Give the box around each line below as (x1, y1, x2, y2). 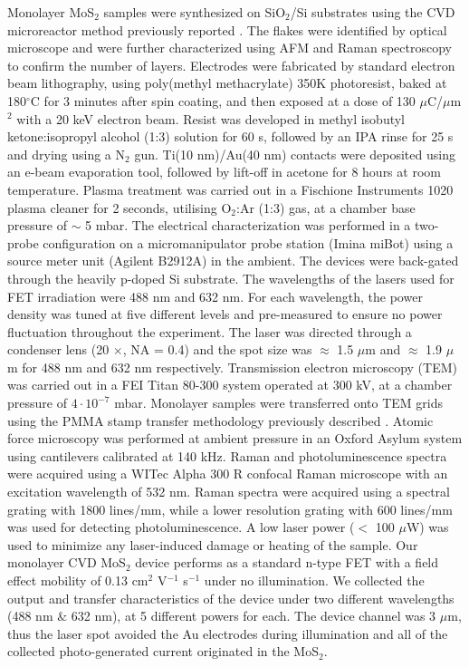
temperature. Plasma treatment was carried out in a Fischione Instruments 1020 (7, 179, 454, 198)
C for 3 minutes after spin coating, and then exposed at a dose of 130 (30, 91, 416, 110)
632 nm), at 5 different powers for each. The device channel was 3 (71, 606, 436, 625)
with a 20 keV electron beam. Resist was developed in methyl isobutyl (16, 109, 406, 128)
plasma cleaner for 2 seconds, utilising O (7, 198, 232, 217)
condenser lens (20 (7, 340, 110, 359)
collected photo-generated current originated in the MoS (7, 642, 319, 661)
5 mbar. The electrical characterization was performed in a (85, 216, 411, 235)
